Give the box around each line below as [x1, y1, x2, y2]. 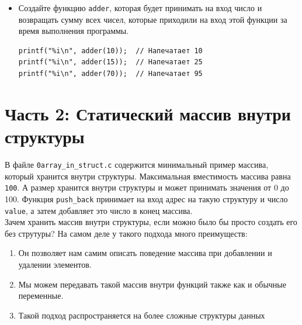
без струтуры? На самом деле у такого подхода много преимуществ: [5, 227, 248, 239]
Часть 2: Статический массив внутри [5, 101, 291, 125]
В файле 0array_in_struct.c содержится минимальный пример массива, [5, 158, 269, 170]
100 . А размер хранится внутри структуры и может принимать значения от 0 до [5, 181, 289, 193]
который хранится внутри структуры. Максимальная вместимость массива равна [5, 170, 291, 182]
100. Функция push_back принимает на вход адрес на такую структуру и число [5, 192, 288, 205]
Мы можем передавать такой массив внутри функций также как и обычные [18, 278, 286, 290]
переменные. [18, 289, 64, 302]
